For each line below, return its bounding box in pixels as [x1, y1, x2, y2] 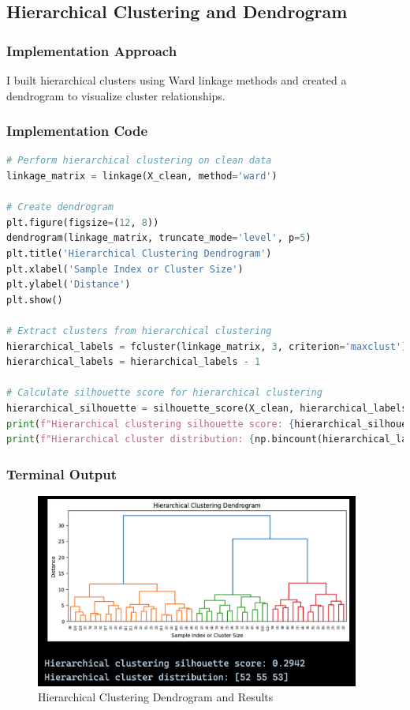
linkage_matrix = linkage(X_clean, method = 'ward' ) [6, 171, 278, 182]
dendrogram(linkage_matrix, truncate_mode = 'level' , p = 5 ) [6, 232, 311, 244]
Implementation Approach [6, 40, 177, 60]
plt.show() [6, 294, 63, 306]
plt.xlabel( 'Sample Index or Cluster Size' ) [6, 263, 244, 275]
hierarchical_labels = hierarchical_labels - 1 [6, 356, 261, 368]
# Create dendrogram [6, 201, 114, 213]
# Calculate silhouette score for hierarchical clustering [6, 387, 322, 399]
